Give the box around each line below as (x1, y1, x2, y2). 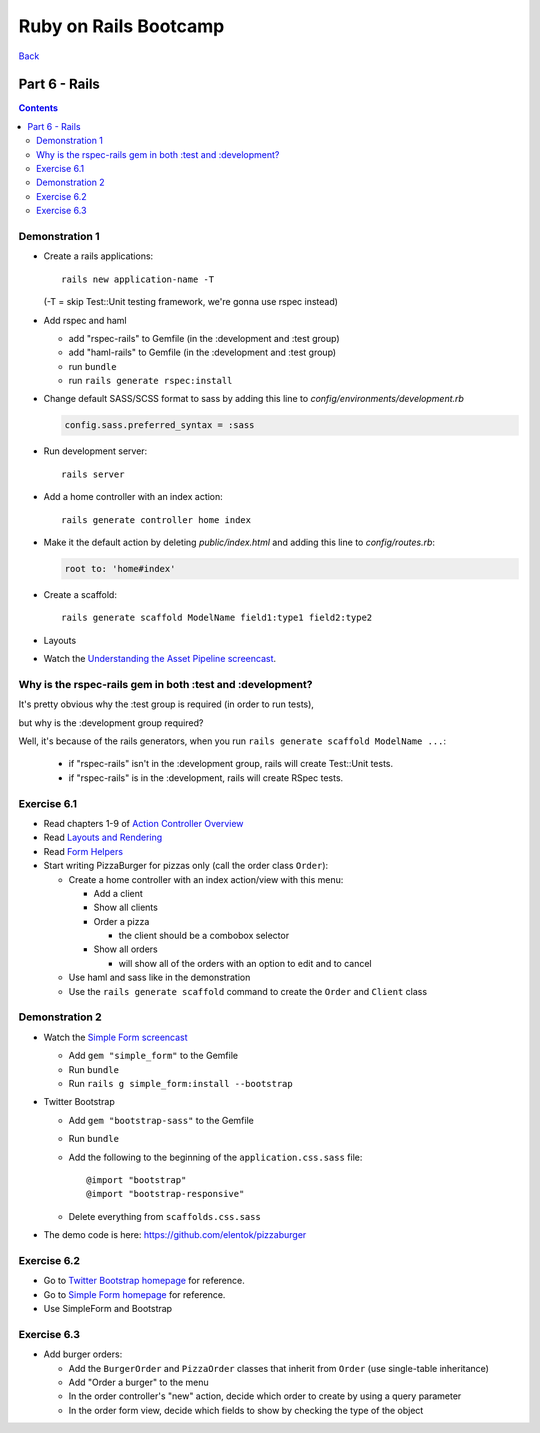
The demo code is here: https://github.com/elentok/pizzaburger (43, 1229, 307, 1241)
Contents (18, 102, 59, 114)
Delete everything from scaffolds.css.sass (68, 1210, 262, 1222)
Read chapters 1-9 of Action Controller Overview (43, 817, 244, 829)
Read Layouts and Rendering (43, 831, 163, 844)
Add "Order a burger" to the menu (68, 1376, 209, 1388)
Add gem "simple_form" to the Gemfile (68, 1050, 239, 1062)
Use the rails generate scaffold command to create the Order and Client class (68, 985, 428, 997)
